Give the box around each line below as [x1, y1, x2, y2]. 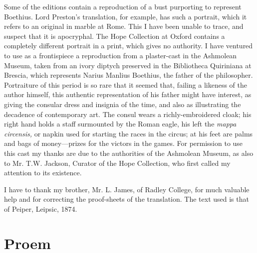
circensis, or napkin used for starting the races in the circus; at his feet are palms [4, 128, 253, 138]
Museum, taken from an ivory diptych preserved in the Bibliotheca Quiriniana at [4, 60, 252, 70]
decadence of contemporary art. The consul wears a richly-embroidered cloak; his [4, 109, 252, 119]
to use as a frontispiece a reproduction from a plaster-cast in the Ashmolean [4, 50, 237, 60]
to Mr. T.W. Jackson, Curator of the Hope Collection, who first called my [4, 157, 231, 168]
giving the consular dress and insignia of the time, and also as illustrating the [4, 99, 241, 109]
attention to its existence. [4, 167, 82, 178]
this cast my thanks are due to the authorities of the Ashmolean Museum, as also [4, 147, 254, 158]
